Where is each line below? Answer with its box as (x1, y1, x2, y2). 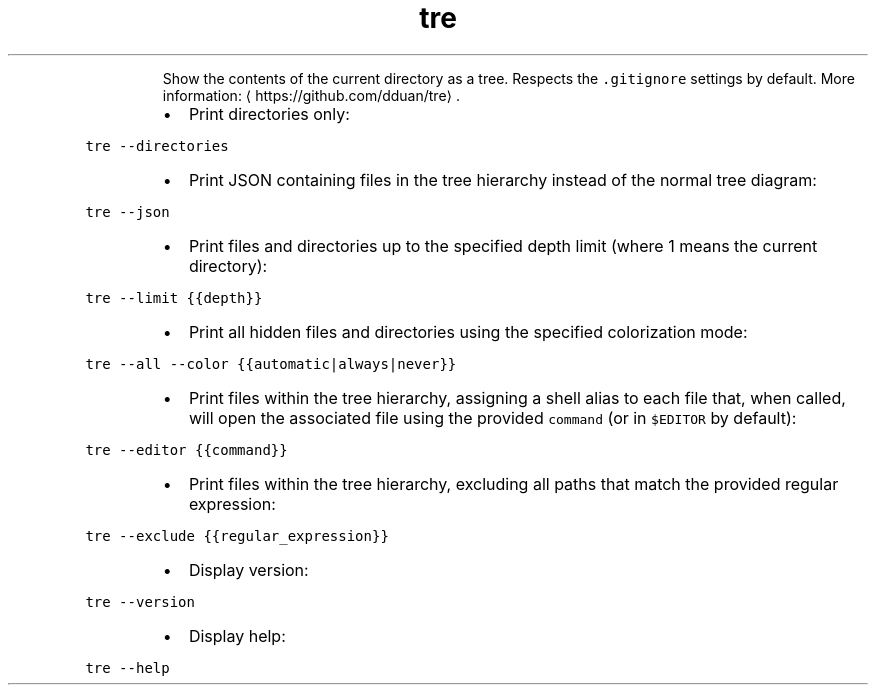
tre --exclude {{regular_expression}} (85, 527, 389, 544)
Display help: (188, 625, 286, 646)
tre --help (85, 659, 170, 676)
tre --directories (85, 137, 229, 154)
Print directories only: (188, 103, 350, 124)
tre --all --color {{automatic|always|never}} (85, 355, 457, 372)
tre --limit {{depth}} (85, 289, 263, 306)
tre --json (85, 203, 170, 220)
